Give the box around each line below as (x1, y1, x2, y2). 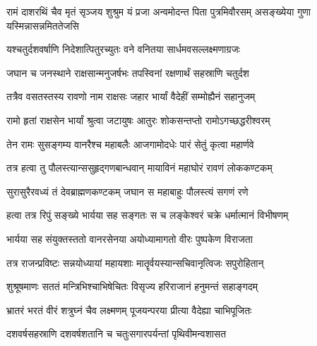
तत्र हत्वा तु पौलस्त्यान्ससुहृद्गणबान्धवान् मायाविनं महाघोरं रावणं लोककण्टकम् (6, 160, 273, 175)
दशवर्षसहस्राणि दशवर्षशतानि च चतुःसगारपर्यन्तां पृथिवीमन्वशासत (6, 326, 227, 341)
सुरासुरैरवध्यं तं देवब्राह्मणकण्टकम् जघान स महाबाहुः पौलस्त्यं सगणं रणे (6, 184, 249, 198)
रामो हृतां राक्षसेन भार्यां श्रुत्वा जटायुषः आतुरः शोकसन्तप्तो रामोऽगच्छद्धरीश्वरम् (6, 112, 270, 127)
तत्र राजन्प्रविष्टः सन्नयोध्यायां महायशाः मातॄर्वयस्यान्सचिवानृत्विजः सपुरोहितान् (6, 255, 264, 270)
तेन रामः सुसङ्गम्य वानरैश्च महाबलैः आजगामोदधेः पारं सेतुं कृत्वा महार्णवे (6, 136, 254, 151)
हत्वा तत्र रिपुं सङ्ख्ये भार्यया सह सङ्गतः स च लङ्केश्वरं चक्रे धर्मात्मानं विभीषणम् (6, 208, 289, 222)
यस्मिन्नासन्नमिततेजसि (6, 18, 79, 32)
